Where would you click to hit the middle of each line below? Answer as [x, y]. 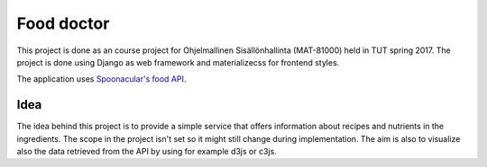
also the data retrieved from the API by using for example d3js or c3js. [147, 152]
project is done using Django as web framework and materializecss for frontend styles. [178, 62]
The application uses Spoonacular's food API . [101, 79]
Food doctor [63, 23]
